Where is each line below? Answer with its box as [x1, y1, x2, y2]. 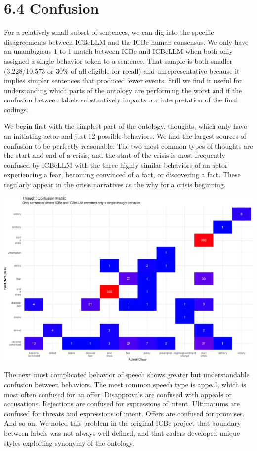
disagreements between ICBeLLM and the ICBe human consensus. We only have [4, 36, 249, 47]
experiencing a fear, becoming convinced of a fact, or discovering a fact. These [4, 169, 241, 180]
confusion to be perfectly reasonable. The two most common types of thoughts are [4, 140, 253, 150]
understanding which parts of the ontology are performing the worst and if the [4, 85, 242, 95]
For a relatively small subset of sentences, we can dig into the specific [4, 27, 214, 37]
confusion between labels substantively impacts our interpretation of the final [4, 95, 238, 105]
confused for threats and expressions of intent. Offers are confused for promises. [4, 408, 245, 418]
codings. [4, 104, 29, 114]
